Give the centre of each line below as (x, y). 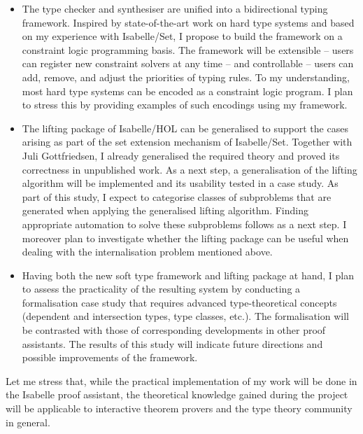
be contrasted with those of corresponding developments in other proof (174, 330)
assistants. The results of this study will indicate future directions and (172, 343)
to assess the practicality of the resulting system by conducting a (161, 289)
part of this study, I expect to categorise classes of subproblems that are (177, 196)
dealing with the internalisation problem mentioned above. (147, 252)
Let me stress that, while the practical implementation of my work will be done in (181, 380)
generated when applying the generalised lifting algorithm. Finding (165, 210)
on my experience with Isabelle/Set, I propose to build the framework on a (182, 36)
